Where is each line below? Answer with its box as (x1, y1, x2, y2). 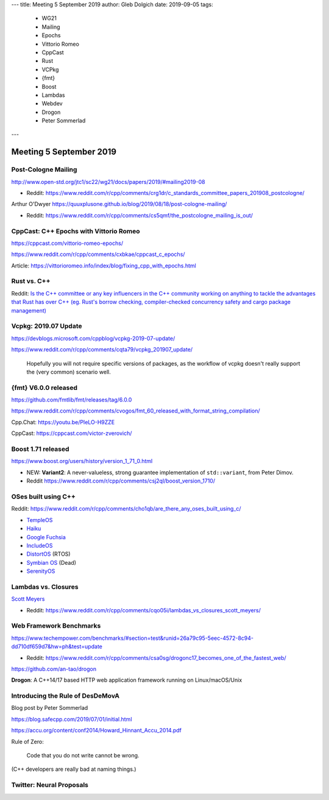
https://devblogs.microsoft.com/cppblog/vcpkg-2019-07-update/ (11, 335, 175, 342)
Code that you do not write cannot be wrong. (26, 752, 140, 759)
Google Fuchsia (26, 533, 66, 540)
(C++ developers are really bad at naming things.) (11, 765, 136, 773)
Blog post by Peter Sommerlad (11, 704, 88, 712)
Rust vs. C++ (11, 277, 51, 286)
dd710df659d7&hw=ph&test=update (11, 643, 103, 650)
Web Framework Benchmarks (11, 621, 101, 630)
